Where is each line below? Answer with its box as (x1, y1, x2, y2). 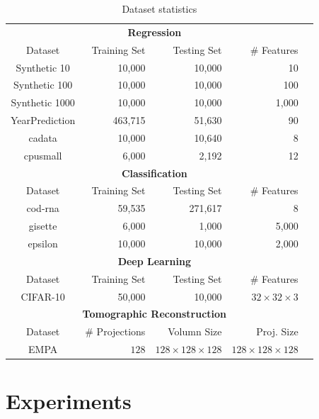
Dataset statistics (122, 1, 197, 16)
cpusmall (23, 147, 62, 162)
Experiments (6, 386, 132, 415)
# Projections (85, 324, 146, 339)
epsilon (28, 235, 58, 250)
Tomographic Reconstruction (82, 306, 227, 321)
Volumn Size (168, 324, 222, 339)
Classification (121, 165, 187, 180)
